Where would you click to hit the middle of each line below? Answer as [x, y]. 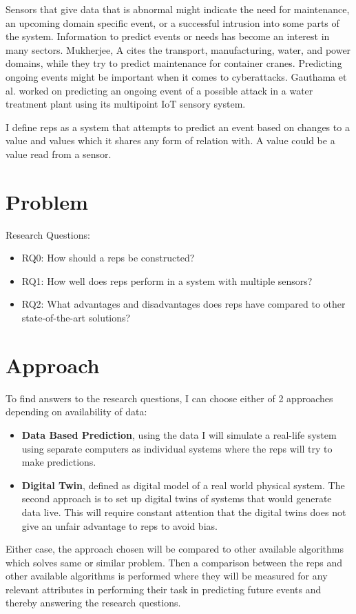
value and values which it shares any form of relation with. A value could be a [170, 140]
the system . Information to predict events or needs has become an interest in [168, 36]
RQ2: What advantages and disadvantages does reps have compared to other [184, 304]
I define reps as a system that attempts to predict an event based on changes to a [178, 127]
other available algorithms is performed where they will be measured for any [167, 576]
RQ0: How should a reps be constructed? [108, 258]
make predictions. [59, 462]
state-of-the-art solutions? [76, 318]
